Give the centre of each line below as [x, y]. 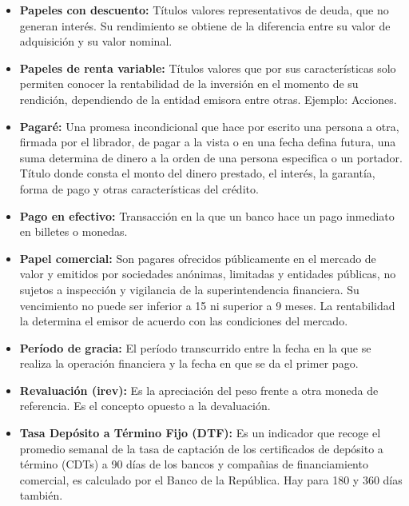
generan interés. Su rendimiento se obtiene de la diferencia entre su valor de [205, 25]
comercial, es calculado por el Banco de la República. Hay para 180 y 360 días [211, 479]
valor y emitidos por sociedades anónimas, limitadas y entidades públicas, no [208, 274]
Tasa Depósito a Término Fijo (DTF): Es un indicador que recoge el [200, 433]
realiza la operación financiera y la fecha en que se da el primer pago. [189, 363]
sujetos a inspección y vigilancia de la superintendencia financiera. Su [189, 289]
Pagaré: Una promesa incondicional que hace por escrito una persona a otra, [209, 126]
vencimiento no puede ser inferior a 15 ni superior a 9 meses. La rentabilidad [207, 305]
